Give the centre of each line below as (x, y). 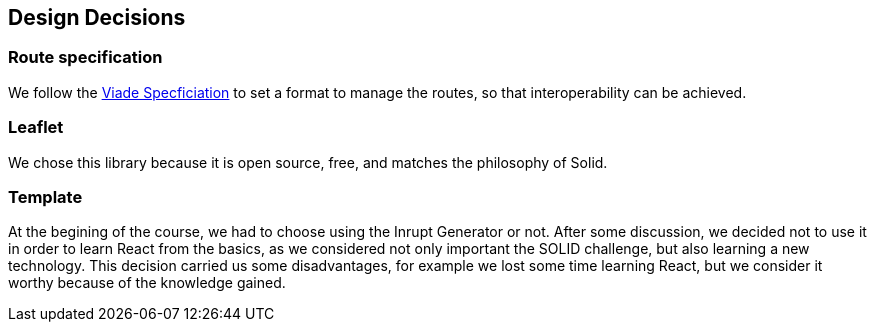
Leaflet (36, 127)
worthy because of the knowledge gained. (147, 283)
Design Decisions (97, 17)
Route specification (85, 57)
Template (45, 196)
